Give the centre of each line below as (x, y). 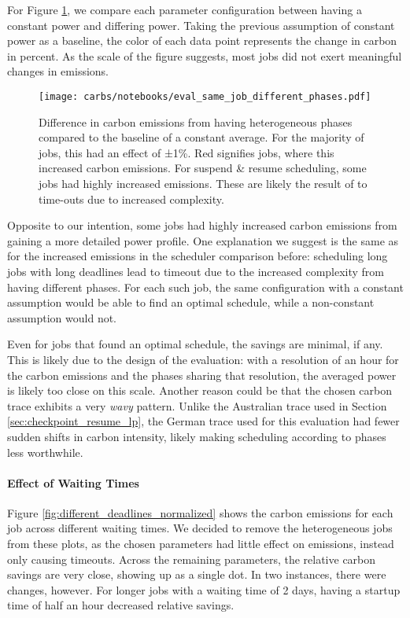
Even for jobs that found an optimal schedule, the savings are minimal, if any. (195, 344)
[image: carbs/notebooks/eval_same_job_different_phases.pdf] (205, 96)
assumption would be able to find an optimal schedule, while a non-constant (191, 302)
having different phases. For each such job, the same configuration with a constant (205, 287)
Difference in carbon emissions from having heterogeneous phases (196, 121)
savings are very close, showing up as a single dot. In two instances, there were (197, 574)
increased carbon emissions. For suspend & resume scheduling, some (203, 168)
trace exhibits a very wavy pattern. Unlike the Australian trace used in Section (197, 405)
